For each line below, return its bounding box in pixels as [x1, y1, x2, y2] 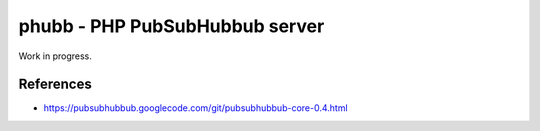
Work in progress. [18, 50, 92, 62]
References [18, 76, 92, 93]
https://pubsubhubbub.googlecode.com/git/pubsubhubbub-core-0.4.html [43, 102, 349, 114]
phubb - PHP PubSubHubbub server [18, 15, 325, 37]
